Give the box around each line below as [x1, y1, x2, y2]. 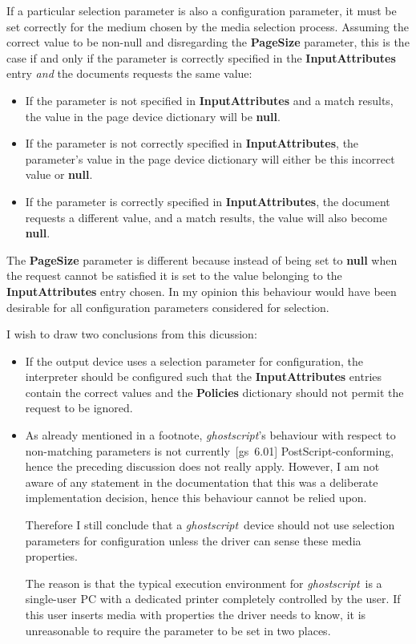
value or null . [25, 166, 93, 183]
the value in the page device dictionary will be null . [25, 107, 281, 124]
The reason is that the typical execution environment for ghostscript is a [25, 574, 382, 591]
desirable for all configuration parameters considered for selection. [6, 298, 329, 315]
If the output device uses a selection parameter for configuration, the [25, 352, 363, 369]
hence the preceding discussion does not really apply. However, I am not [25, 458, 380, 475]
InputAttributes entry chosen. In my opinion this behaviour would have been [6, 282, 397, 299]
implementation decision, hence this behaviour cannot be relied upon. [25, 489, 367, 506]
